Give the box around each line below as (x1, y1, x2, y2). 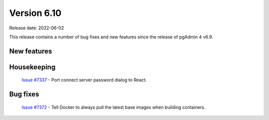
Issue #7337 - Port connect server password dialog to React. (21, 77, 147, 83)
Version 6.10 (9, 7, 62, 18)
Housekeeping (9, 63, 56, 71)
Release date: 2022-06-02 (9, 25, 64, 31)
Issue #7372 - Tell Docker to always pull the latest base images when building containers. (21, 104, 206, 110)
